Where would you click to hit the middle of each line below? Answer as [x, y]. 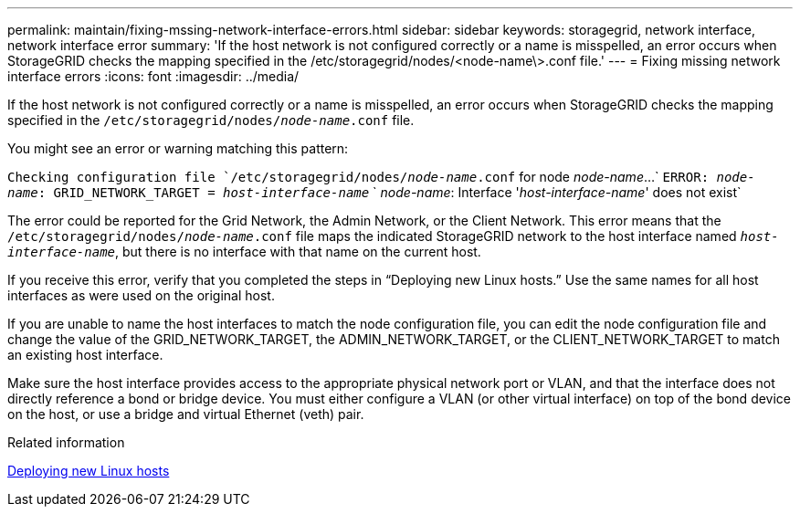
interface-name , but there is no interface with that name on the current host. [244, 252]
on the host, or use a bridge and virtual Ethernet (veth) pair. [186, 414]
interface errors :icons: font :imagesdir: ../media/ [153, 76]
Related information [66, 442]
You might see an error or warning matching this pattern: [178, 148]
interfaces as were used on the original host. [141, 295]
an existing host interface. [85, 355]
